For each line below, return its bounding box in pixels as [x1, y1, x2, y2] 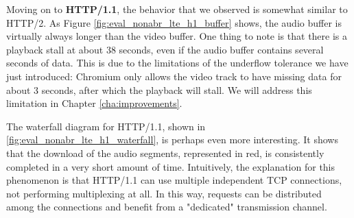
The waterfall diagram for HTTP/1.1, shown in [6, 119, 206, 133]
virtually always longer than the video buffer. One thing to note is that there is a [6, 29, 348, 43]
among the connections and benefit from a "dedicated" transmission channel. [6, 199, 327, 214]
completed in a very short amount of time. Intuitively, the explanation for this [6, 159, 335, 173]
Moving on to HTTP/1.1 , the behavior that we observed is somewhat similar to [6, 2, 348, 16]
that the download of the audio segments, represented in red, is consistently [6, 145, 324, 160]
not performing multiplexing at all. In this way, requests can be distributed [6, 186, 322, 200]
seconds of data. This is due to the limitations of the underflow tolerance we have [6, 56, 349, 70]
